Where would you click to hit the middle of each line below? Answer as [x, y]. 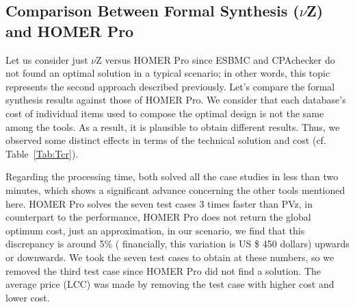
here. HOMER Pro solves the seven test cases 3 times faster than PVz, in [159, 203]
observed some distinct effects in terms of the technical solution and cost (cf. [166, 140]
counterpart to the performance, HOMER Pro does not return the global [158, 217]
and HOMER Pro [70, 30]
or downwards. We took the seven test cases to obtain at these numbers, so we [170, 257]
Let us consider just [47, 59]
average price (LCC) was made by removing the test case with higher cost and [170, 284]
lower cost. [28, 297]
